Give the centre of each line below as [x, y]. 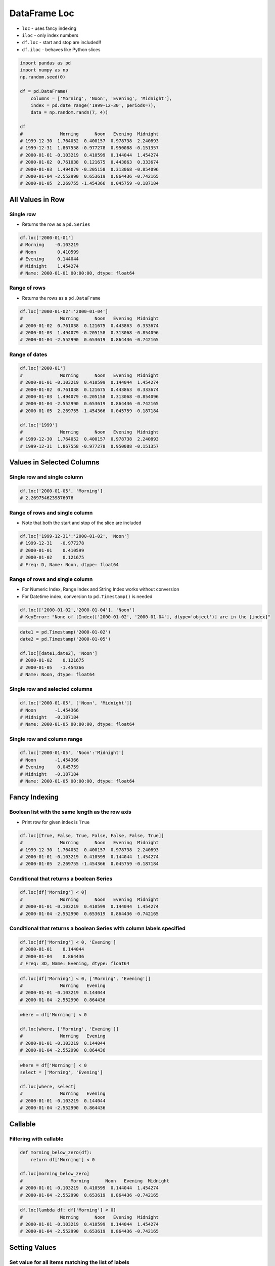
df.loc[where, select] [48, 1086]
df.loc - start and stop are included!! [61, 43]
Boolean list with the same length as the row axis [70, 812]
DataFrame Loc [42, 13]
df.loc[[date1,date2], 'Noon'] [59, 653]
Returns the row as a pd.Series [56, 224]
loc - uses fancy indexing [49, 28]
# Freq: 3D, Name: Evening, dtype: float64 [75, 963]
